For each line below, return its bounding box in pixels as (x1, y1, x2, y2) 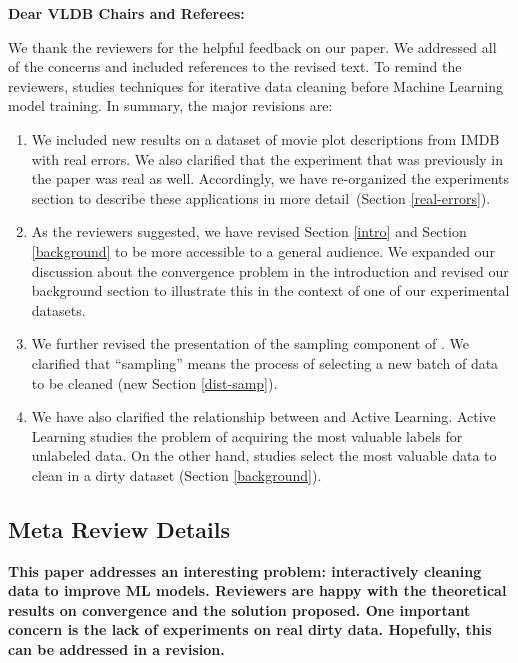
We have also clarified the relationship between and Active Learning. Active (31, 406, 496, 427)
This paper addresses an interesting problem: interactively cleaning (8, 560, 482, 581)
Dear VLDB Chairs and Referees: (8, 3, 245, 23)
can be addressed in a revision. (8, 639, 225, 660)
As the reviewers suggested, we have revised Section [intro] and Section (31, 221, 467, 242)
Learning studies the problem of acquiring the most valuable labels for (31, 425, 463, 446)
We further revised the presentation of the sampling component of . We (31, 333, 469, 354)
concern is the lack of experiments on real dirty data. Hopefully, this (8, 619, 492, 640)
